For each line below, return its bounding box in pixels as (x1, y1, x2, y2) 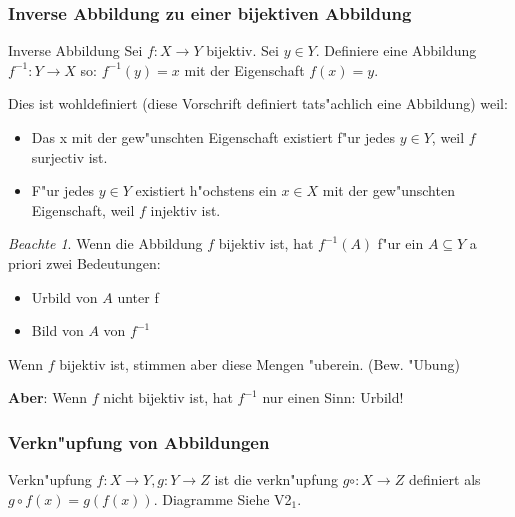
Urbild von (31, 286, 98, 307)
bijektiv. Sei (206, 40, 279, 61)
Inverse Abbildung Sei (8, 40, 143, 61)
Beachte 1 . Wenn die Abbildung (8, 233, 203, 254)
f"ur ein (377, 233, 424, 254)
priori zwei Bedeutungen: (8, 252, 161, 273)
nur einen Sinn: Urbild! (262, 387, 404, 408)
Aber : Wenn (8, 387, 88, 408)
